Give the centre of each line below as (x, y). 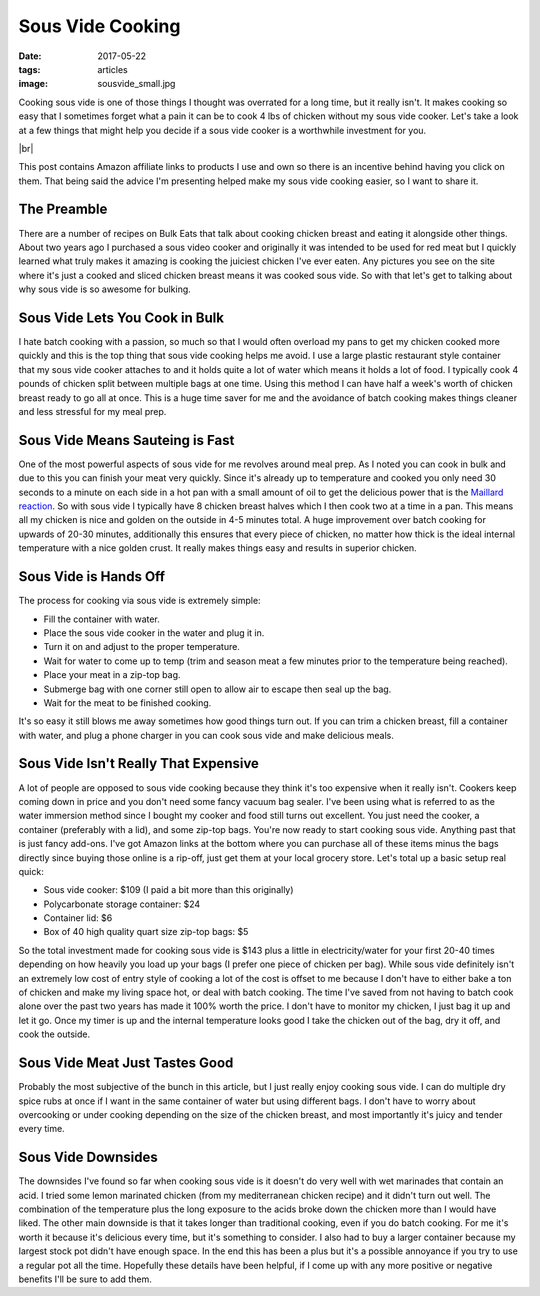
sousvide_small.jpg (136, 84)
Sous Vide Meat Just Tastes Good (126, 1063)
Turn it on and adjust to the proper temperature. (141, 647)
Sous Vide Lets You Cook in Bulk (121, 317)
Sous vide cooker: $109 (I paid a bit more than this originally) (168, 890)
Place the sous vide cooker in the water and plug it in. (154, 632)
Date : (30, 56)
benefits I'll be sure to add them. (85, 1279)
